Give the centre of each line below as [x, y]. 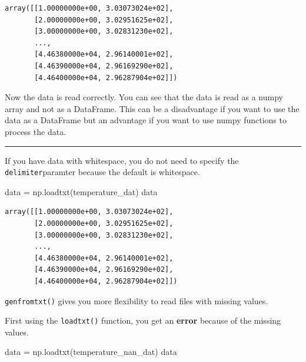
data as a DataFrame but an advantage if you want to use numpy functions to [146, 120]
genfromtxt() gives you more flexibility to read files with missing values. [137, 300]
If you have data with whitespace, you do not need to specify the [122, 160]
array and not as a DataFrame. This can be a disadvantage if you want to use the [152, 108]
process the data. [36, 131]
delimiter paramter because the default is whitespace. [102, 172]
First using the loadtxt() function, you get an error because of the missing [143, 320]
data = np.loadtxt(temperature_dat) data [81, 191]
